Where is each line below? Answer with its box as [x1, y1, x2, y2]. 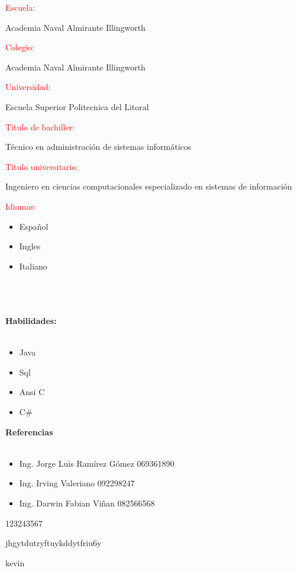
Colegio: [5, 41, 34, 53]
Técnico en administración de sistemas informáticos [5, 140, 192, 153]
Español [19, 220, 49, 232]
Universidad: [5, 81, 51, 93]
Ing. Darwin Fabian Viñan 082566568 [19, 497, 155, 509]
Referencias [5, 425, 53, 438]
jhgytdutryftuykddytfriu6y [5, 537, 102, 549]
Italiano [19, 259, 47, 272]
